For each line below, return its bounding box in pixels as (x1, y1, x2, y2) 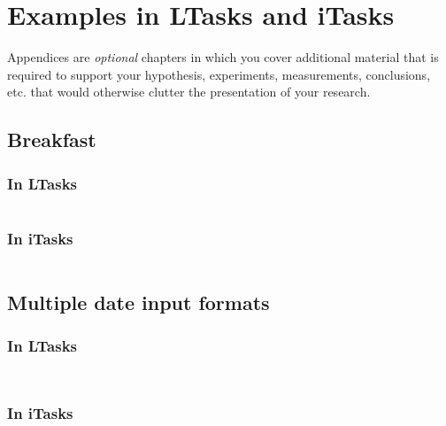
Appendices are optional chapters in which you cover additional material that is (7, 48, 439, 66)
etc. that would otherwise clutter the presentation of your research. (7, 82, 371, 101)
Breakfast (7, 126, 96, 153)
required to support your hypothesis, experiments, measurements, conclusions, (7, 65, 431, 83)
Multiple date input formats (7, 288, 270, 315)
